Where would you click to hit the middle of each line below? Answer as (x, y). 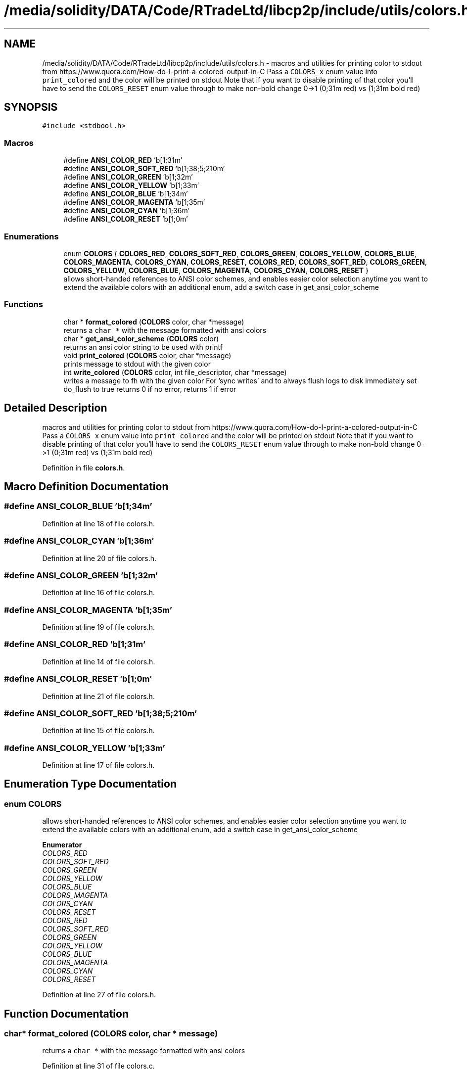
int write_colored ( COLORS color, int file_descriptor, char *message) (175, 372)
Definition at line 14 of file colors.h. (99, 661)
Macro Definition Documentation (86, 486)
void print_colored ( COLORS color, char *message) (147, 355)
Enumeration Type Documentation (90, 784)
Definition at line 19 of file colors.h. (99, 627)
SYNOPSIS (31, 107)
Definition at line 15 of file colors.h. (98, 731)
